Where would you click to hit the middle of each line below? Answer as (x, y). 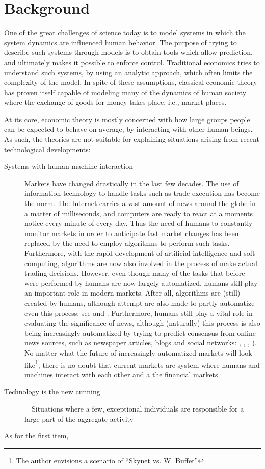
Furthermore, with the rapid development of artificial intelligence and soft (140, 253)
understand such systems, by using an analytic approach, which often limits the (128, 72)
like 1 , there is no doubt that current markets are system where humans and (142, 364)
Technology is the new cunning (52, 391)
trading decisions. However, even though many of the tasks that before (135, 273)
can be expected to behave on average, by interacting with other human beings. (128, 129)
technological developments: (47, 149)
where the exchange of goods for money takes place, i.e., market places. (115, 102)
